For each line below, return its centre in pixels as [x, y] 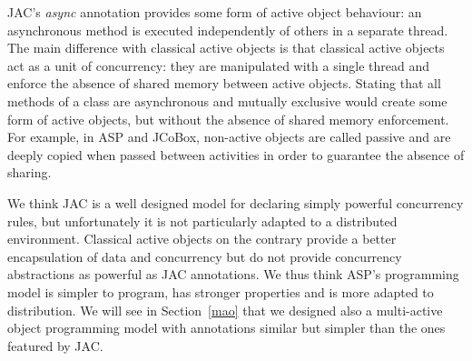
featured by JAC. [55, 345]
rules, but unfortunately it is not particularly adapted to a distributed [202, 221]
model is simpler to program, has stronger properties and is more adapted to [221, 291]
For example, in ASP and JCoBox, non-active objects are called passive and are [229, 137]
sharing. [29, 172]
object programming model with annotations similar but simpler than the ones [226, 328]
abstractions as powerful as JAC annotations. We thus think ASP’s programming [233, 274]
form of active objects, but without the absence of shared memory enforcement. [228, 119]
